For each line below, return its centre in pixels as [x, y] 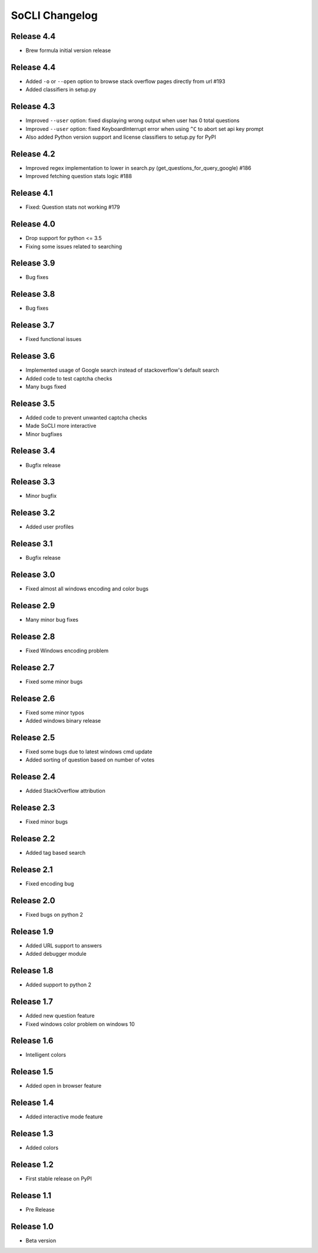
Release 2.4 [33, 777]
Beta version [41, 1240]
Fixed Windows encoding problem [67, 650]
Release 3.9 [33, 263]
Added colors [42, 1148]
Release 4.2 [33, 154]
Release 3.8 [33, 294]
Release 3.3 [33, 482]
